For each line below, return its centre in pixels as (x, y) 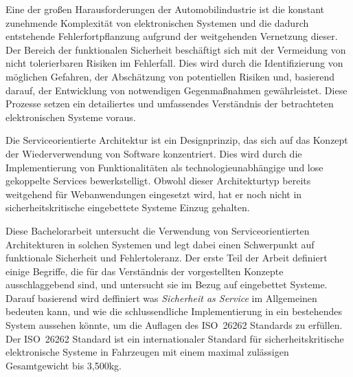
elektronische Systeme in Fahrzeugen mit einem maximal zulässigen (147, 352)
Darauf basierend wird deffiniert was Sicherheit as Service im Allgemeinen (161, 298)
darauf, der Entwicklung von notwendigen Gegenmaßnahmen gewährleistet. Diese (176, 90)
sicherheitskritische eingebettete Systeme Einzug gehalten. (128, 207)
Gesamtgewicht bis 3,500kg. (64, 365)
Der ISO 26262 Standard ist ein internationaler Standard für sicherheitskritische (175, 338)
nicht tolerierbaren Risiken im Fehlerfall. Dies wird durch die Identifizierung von (174, 63)
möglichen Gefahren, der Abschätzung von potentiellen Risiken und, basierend (170, 76)
